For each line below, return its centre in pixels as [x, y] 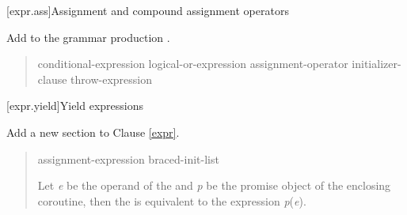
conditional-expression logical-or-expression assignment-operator [193, 64]
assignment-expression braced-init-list [128, 158]
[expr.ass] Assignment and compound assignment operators [148, 10]
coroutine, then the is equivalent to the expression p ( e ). [172, 200]
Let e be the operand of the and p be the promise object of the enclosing [214, 185]
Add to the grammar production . [88, 37]
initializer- [377, 64]
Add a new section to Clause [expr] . [93, 132]
